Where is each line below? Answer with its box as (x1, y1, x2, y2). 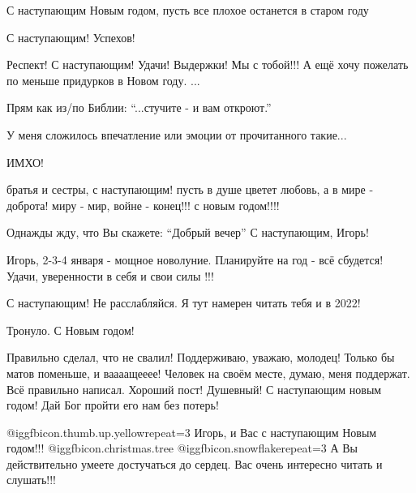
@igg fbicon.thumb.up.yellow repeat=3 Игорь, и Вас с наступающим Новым (6, 423, 377, 440)
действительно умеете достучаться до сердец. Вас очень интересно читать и (6, 455, 383, 472)
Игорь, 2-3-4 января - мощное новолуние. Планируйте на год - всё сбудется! (6, 251, 384, 268)
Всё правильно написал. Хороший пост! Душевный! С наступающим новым (6, 380, 382, 397)
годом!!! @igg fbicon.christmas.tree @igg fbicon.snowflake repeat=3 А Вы (6, 439, 358, 457)
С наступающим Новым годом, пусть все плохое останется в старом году (6, 2, 369, 18)
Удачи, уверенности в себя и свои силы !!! (6, 267, 214, 284)
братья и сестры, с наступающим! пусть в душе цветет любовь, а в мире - (6, 181, 374, 198)
